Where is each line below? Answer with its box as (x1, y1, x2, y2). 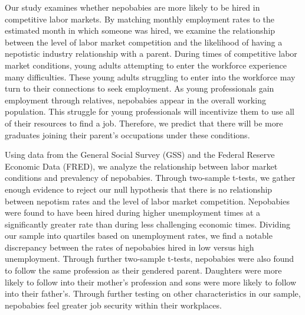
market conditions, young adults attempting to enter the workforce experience (5, 59, 287, 71)
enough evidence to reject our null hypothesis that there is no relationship (5, 183, 273, 195)
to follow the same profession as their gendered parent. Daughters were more (5, 264, 282, 277)
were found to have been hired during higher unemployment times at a (5, 206, 261, 219)
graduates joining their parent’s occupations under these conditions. (5, 128, 250, 141)
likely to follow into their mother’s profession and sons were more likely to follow (5, 275, 297, 288)
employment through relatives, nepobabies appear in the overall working (5, 93, 266, 106)
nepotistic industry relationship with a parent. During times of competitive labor (5, 47, 297, 60)
